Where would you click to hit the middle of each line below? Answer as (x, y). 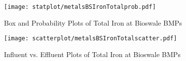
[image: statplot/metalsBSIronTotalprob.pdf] (80, 7)
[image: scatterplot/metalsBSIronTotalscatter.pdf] (91, 39)
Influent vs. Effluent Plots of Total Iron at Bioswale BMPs (92, 54)
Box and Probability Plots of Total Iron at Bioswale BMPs (93, 22)
